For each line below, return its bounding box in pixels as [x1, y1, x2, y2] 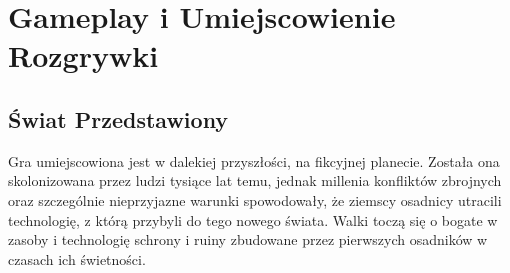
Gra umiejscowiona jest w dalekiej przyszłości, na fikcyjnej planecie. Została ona [8, 150, 500, 171]
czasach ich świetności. [8, 248, 146, 269]
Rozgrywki [8, 35, 159, 76]
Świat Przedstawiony [8, 103, 229, 134]
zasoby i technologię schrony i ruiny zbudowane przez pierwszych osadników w [8, 229, 488, 250]
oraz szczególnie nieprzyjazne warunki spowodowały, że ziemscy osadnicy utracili [8, 189, 502, 210]
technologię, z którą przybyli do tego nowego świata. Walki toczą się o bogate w [8, 209, 498, 230]
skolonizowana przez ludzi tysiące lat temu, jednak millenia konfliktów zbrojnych [8, 170, 502, 191]
